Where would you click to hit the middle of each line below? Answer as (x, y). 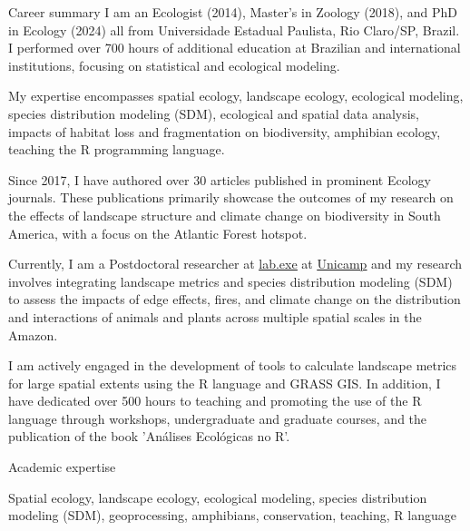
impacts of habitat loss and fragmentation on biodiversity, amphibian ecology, (225, 131)
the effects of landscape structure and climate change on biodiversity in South (225, 215)
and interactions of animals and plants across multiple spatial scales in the (215, 316)
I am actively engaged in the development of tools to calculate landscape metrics (233, 365)
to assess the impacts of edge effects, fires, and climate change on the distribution (235, 299)
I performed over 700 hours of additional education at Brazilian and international (235, 48)
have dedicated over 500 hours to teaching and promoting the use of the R (215, 401)
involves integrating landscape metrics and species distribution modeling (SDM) (230, 281)
